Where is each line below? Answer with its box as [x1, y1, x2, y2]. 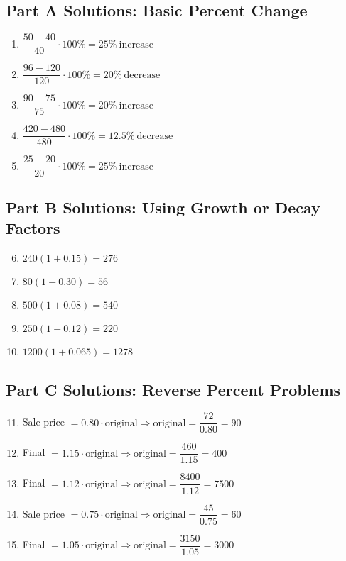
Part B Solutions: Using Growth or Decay [6, 196, 320, 218]
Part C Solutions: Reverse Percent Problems [6, 378, 341, 400]
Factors [6, 217, 60, 239]
